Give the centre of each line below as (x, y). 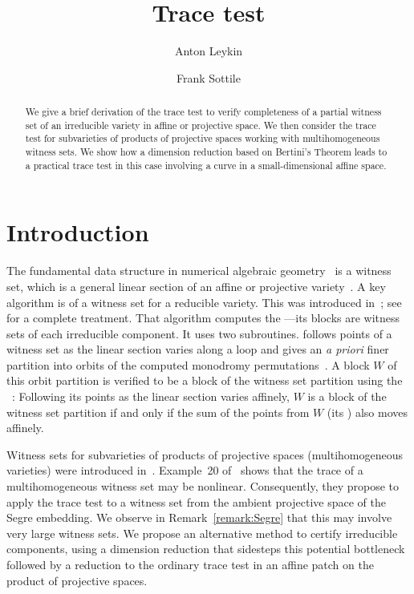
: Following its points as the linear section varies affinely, (151, 396)
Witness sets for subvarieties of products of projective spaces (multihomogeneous (205, 454)
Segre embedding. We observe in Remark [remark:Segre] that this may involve (199, 517)
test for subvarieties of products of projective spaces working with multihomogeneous (203, 138)
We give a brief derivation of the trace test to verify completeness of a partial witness (203, 112)
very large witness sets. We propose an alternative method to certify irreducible (202, 533)
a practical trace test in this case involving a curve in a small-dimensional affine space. (206, 165)
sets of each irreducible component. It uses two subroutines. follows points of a (199, 333)
